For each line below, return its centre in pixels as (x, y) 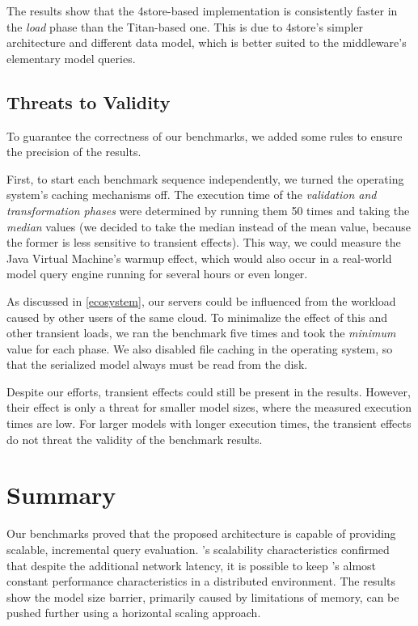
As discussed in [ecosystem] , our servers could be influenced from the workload (201, 300)
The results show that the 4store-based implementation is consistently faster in (202, 11)
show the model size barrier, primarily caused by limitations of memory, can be (203, 596)
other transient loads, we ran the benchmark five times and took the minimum (201, 333)
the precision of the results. (74, 152)
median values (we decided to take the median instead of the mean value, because (209, 226)
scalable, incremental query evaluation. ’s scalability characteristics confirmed (198, 549)
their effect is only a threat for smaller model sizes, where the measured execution (209, 407)
